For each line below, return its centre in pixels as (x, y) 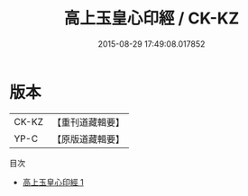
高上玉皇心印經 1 (53, 182)
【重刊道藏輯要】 (88, 122)
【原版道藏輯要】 (88, 138)
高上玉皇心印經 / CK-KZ (152, 18)
